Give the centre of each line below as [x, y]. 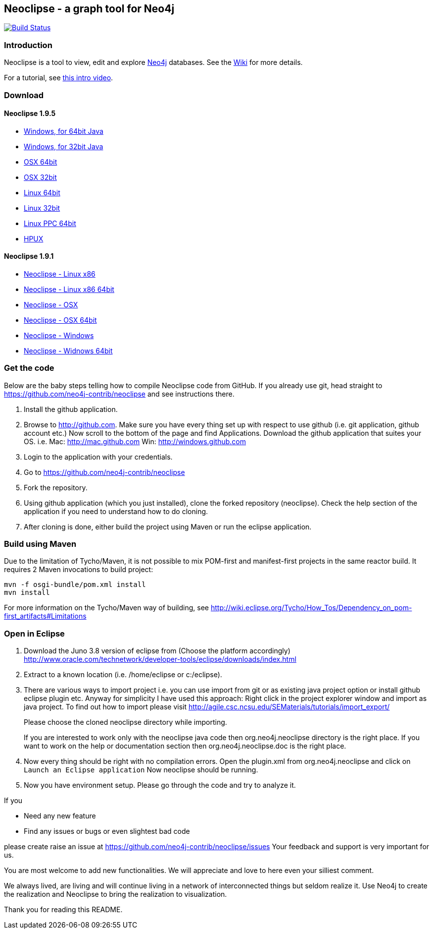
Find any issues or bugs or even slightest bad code [107, 831]
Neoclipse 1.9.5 [30, 114]
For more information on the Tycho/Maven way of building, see [106, 608]
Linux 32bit [42, 208]
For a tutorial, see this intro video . [59, 78]
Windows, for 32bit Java [64, 146]
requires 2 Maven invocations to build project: [79, 570]
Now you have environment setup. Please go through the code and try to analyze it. [160, 785]
